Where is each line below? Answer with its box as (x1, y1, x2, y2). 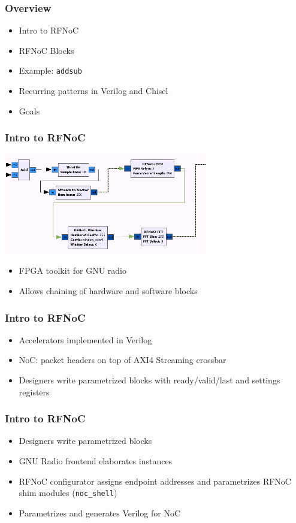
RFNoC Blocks (19, 44, 74, 56)
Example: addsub (19, 64, 82, 77)
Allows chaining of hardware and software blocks (19, 285, 198, 297)
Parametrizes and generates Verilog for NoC (19, 506, 181, 519)
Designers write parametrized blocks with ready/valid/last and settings (19, 374, 280, 386)
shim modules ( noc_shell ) (19, 486, 117, 499)
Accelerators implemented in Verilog (19, 333, 152, 346)
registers (19, 385, 50, 398)
